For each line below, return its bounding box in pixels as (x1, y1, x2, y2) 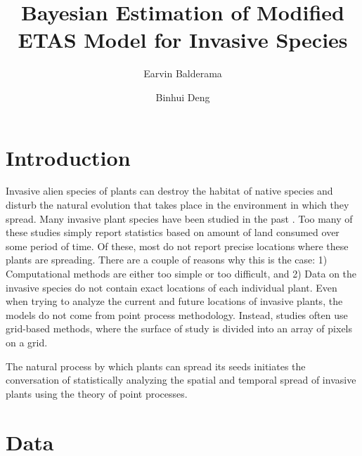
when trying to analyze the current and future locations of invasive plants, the (6, 294, 343, 308)
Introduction (6, 143, 131, 171)
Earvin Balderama (143, 66, 222, 81)
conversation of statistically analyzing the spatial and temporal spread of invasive (6, 372, 356, 387)
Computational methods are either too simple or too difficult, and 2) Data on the (6, 266, 357, 280)
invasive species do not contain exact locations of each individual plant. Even (6, 280, 337, 294)
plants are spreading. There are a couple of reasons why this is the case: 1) (6, 252, 328, 267)
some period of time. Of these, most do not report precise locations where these (6, 238, 349, 253)
